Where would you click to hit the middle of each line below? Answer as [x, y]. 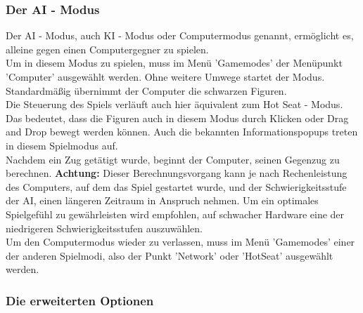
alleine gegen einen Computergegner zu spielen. [107, 49]
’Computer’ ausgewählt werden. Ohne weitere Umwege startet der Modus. [165, 76]
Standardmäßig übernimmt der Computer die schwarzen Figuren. [146, 90]
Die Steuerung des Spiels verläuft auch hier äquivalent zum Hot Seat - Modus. [174, 104]
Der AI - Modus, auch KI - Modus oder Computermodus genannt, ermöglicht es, [180, 35]
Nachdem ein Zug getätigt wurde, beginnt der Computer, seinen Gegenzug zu [173, 159]
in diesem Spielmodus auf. [62, 145]
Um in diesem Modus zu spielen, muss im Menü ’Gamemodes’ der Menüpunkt [174, 63]
